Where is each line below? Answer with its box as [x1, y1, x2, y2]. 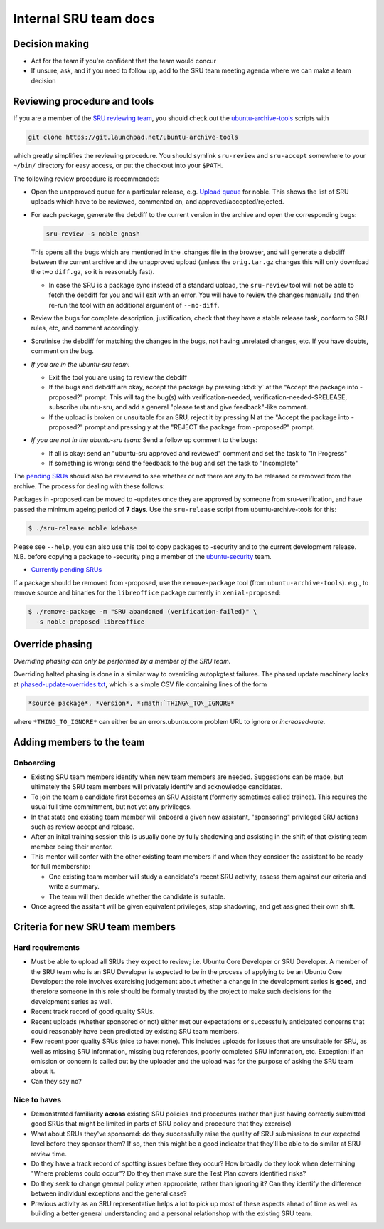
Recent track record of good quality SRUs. [31, 1008, 155, 1016]
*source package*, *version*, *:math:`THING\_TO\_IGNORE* [28, 699, 235, 707]
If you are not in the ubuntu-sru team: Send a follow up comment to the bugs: [31, 436, 258, 444]
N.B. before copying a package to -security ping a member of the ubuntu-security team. [13, 552, 272, 560]
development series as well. [31, 997, 113, 1005]
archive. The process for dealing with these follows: [13, 481, 165, 491]
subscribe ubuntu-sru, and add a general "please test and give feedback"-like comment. [48, 403, 309, 412]
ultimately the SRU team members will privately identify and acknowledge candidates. [31, 783, 283, 791]
